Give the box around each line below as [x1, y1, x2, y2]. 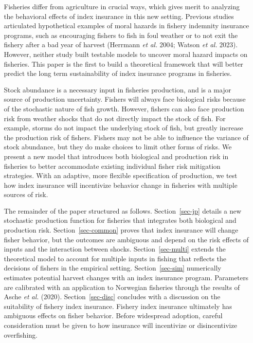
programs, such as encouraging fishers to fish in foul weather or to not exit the [4, 30, 238, 40]
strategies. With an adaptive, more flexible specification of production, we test [4, 170, 237, 181]
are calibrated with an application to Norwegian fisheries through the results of [4, 282, 240, 292]
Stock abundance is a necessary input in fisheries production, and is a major [4, 84, 231, 94]
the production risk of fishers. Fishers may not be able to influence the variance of [4, 132, 249, 142]
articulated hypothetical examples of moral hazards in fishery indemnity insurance [4, 20, 249, 31]
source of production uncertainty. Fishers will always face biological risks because [4, 94, 246, 104]
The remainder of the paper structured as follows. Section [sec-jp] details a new [4, 205, 241, 216]
